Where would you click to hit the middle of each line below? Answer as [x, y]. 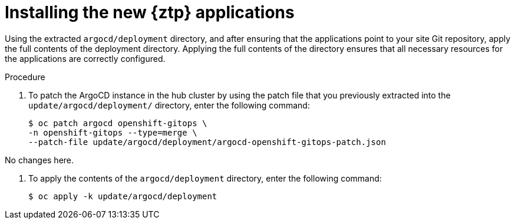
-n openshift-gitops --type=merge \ [113, 132]
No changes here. [39, 160]
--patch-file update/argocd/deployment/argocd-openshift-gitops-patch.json [207, 142]
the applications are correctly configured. [85, 58]
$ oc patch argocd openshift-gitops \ [118, 123]
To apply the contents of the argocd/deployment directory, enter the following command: [205, 178]
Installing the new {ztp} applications [150, 12]
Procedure [25, 77]
